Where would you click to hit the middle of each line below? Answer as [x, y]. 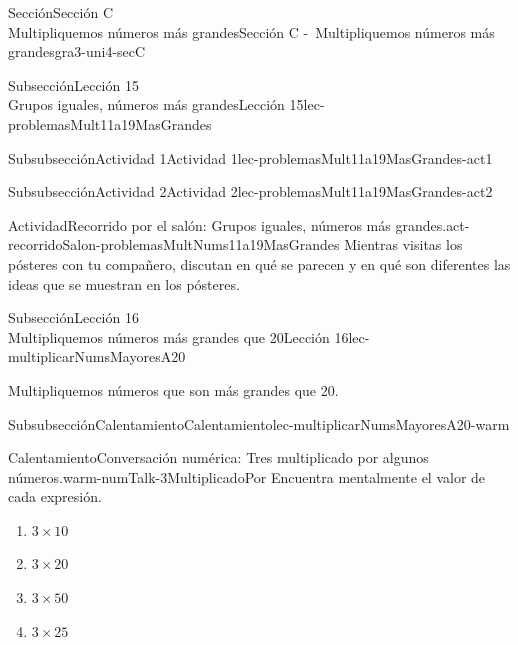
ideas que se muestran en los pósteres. [124, 283]
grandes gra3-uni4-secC [77, 51]
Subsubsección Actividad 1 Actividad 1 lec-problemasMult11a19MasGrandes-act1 [250, 157]
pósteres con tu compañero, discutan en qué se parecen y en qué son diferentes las [259, 263]
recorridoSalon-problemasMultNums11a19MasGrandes [174, 244]
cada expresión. [55, 496]
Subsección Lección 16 [73, 317]
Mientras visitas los [403, 244]
